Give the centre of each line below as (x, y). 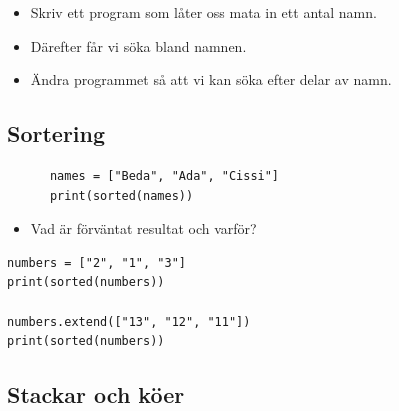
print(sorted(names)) (121, 195)
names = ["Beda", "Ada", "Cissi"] (164, 175)
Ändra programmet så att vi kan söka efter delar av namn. (211, 79)
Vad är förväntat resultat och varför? (143, 228)
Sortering (56, 133)
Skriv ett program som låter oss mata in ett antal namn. (203, 12)
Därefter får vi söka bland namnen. (138, 45)
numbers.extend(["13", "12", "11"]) (129, 321)
